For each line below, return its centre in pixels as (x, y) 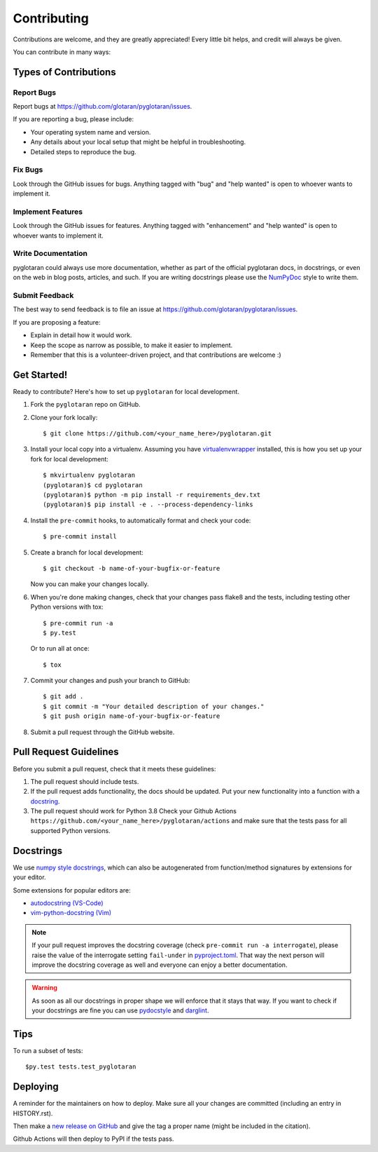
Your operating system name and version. (91, 132)
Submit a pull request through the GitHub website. (103, 732)
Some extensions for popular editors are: (72, 890)
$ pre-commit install (80, 537)
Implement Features (48, 212)
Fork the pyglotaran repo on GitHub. (85, 405)
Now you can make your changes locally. (90, 584)
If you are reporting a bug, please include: (73, 119)
